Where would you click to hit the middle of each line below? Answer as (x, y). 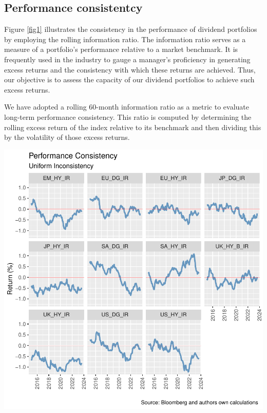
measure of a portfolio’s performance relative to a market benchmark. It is (121, 49)
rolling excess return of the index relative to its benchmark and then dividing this (133, 127)
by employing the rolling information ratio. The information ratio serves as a (125, 39)
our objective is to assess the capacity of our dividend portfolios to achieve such (129, 79)
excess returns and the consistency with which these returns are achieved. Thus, (130, 69)
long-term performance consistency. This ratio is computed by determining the (128, 116)
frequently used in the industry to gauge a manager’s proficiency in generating (127, 59)
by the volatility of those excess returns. (67, 137)
